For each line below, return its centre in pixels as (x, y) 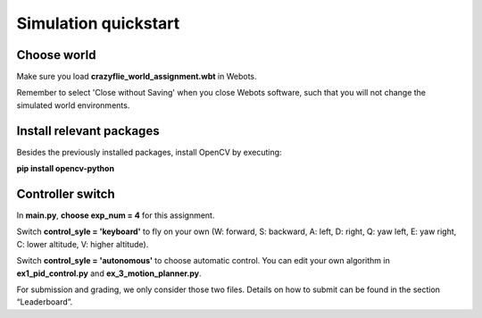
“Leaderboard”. (45, 302)
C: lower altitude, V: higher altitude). (83, 244)
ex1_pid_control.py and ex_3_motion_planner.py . (109, 273)
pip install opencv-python (66, 169)
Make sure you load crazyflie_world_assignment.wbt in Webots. (137, 77)
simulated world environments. (73, 105)
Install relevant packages (88, 131)
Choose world (56, 55)
